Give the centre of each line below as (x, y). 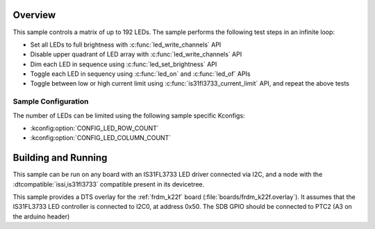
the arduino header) (41, 216)
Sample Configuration (51, 102)
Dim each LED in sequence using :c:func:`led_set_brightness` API (124, 64)
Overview (34, 15)
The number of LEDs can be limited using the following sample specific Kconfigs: (129, 116)
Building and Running (60, 158)
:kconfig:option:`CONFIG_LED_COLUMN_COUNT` (101, 138)
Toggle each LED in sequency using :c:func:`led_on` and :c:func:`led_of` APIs (140, 74)
